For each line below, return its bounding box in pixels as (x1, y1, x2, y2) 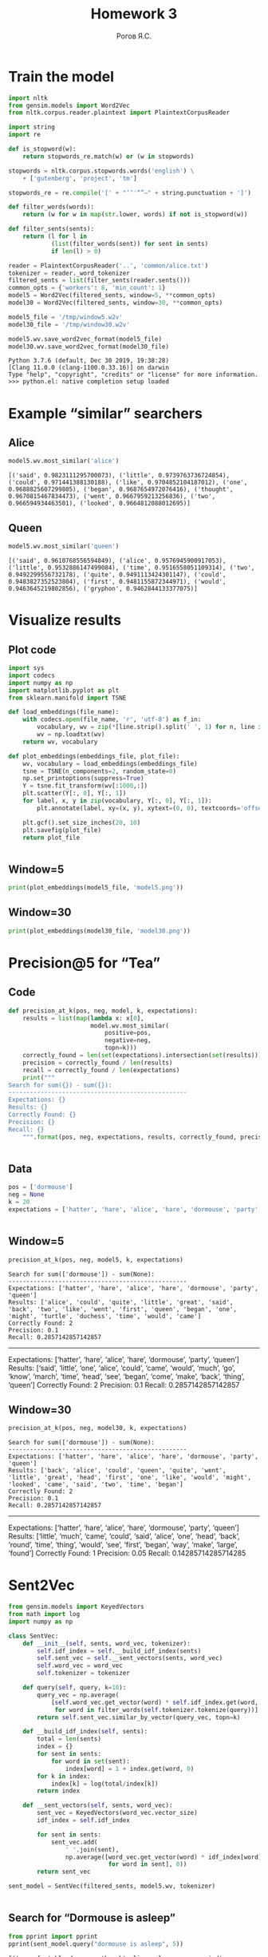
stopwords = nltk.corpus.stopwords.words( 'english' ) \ (8, 167, 195, 175)
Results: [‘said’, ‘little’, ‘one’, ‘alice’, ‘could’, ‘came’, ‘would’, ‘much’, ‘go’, (8, 1363, 235, 1373)
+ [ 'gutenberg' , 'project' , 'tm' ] (22, 174, 137, 182)
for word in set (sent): (50, 1757, 130, 1765)
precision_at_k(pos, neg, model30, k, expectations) (8, 1424, 187, 1432)
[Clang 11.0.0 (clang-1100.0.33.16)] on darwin (8, 364, 170, 372)
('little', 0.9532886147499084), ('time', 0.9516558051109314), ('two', (8, 564, 255, 572)
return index (37, 1787, 81, 1795)
